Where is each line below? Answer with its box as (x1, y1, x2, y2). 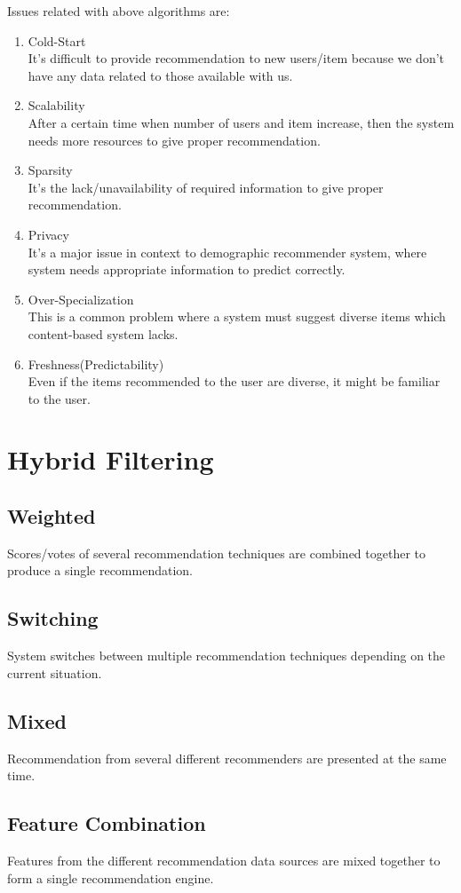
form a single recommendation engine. (7, 868, 214, 887)
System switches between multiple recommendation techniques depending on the (7, 646, 446, 665)
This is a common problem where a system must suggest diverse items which (28, 307, 446, 326)
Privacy (28, 225, 69, 243)
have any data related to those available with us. (28, 66, 293, 84)
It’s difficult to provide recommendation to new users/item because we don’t (28, 49, 445, 67)
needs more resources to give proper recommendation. (28, 130, 321, 149)
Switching (7, 605, 99, 632)
